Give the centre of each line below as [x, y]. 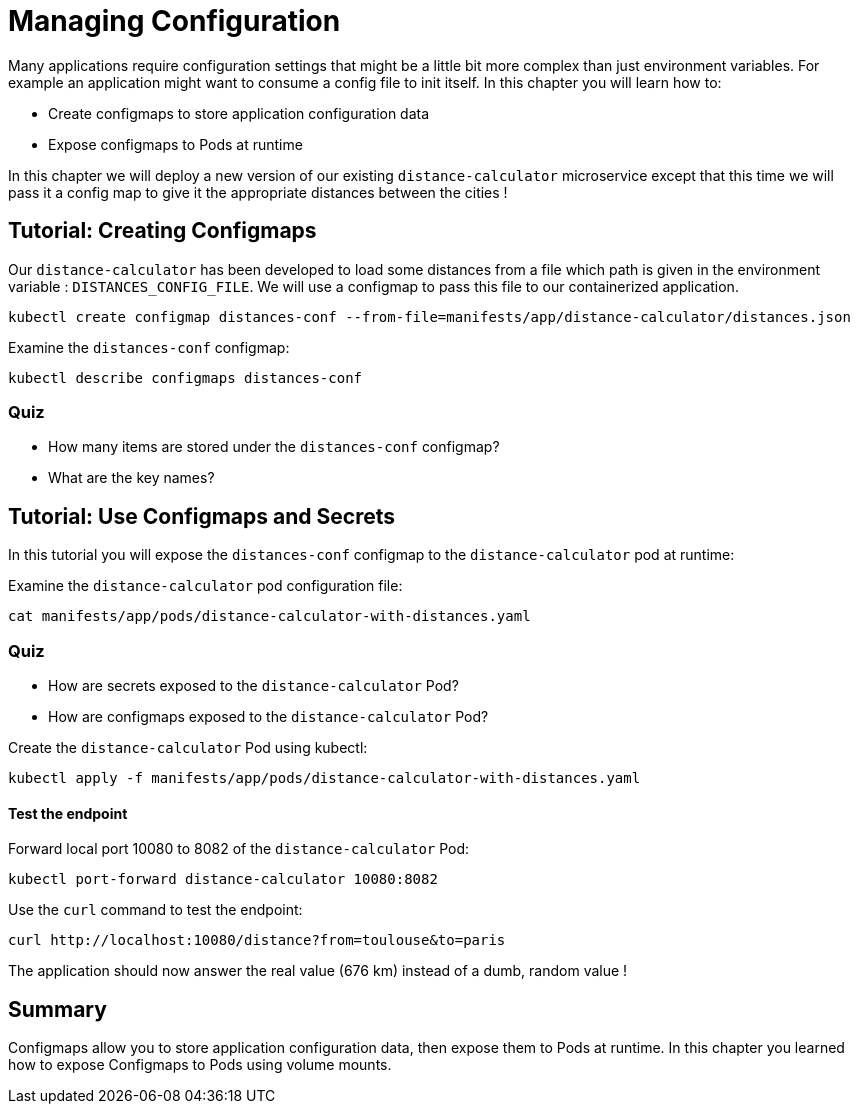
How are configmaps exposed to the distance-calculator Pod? [268, 716]
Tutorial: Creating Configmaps [162, 231]
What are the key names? [131, 478]
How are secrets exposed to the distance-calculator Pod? [253, 685]
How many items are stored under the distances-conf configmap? [274, 447]
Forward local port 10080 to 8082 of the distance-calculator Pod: [239, 849]
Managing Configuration [174, 21]
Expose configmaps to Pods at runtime [175, 144]
